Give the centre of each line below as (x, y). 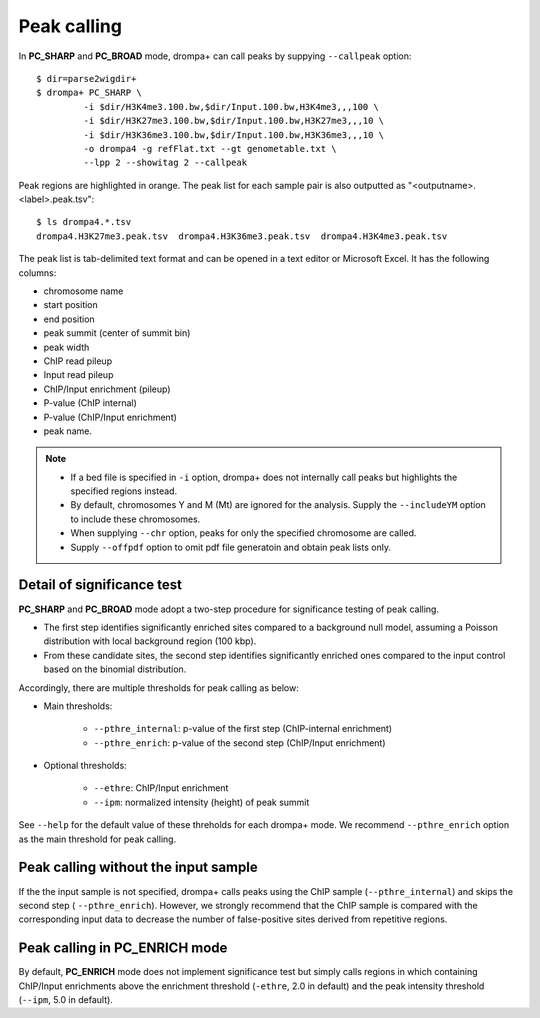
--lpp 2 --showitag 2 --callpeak (165, 163)
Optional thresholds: (85, 766)
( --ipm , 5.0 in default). (66, 1000)
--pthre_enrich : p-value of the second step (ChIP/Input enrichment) (239, 742)
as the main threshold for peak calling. (97, 839)
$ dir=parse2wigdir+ (86, 78)
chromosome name (83, 291)
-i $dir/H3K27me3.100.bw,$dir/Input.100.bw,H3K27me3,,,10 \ (234, 121)
